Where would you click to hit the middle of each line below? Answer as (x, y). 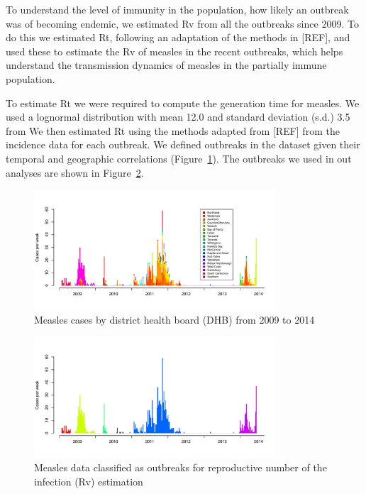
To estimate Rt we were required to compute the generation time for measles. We (183, 103)
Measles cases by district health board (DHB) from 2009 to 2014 (174, 320)
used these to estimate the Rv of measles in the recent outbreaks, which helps (174, 51)
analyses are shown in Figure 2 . (75, 172)
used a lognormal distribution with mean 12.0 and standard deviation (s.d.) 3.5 (178, 117)
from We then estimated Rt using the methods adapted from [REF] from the (173, 130)
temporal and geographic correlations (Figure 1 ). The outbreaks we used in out (179, 158)
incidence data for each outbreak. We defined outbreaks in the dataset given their (183, 144)
